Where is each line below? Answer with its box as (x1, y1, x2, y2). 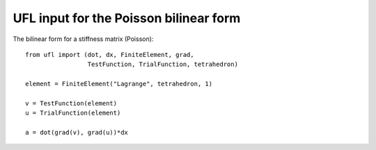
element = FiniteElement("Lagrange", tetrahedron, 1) (25, 80, 212, 88)
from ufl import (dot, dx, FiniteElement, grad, (25, 51, 194, 58)
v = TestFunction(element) (25, 99, 118, 107)
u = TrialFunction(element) (25, 109, 121, 117)
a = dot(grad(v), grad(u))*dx (25, 128, 129, 137)
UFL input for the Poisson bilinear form (13, 10, 241, 26)
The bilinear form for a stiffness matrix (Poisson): (13, 35, 154, 43)
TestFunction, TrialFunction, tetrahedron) (87, 60, 238, 69)
